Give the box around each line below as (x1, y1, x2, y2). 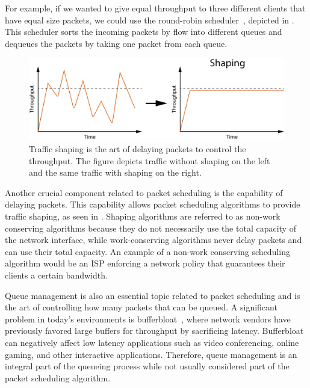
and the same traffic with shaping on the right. (29, 166, 202, 179)
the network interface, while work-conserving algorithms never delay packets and (5, 233, 302, 246)
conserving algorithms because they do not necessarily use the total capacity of (5, 221, 296, 234)
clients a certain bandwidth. (5, 268, 108, 281)
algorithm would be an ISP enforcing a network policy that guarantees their (5, 257, 285, 269)
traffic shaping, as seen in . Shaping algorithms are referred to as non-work (5, 209, 281, 222)
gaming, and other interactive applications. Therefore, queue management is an (5, 348, 297, 360)
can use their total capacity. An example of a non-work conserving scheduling (5, 245, 291, 257)
